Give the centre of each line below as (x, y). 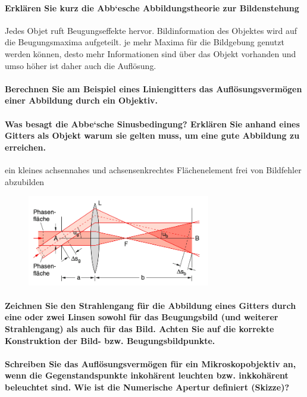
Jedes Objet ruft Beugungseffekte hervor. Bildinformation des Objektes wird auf (151, 30)
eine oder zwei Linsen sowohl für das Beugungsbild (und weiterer (142, 317)
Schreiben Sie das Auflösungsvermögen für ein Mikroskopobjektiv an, (151, 363)
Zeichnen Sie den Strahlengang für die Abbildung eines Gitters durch (151, 305)
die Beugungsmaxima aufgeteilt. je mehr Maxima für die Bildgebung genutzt (145, 42)
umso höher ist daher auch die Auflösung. (81, 65)
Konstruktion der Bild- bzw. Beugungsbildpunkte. (110, 340)
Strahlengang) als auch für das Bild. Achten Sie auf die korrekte (140, 329)
